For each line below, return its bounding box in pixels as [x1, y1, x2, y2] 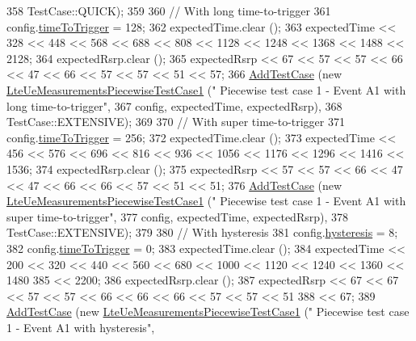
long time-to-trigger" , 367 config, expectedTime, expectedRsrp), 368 [6, 97, 342, 114]
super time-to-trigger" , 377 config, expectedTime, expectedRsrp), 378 [6, 208, 348, 225]
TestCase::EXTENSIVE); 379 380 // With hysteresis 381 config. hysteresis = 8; [6, 224, 398, 241]
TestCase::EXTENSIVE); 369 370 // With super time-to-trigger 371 [6, 113, 345, 130]
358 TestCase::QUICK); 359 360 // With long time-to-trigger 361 [6, 2, 331, 19]
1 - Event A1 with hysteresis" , [6, 318, 155, 335]
